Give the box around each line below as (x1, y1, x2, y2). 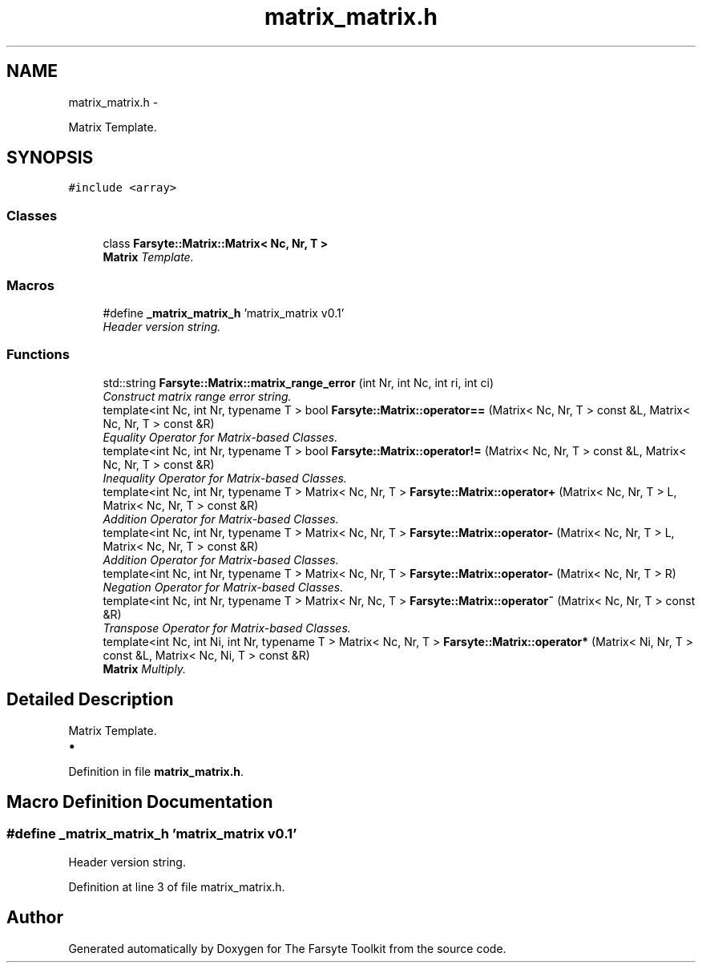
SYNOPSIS (6, 147, 94, 168)
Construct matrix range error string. (103, 389, 292, 403)
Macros (6, 277, 54, 293)
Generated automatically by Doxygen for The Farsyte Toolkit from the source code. (68, 941, 506, 955)
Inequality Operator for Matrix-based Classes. (103, 470, 347, 485)
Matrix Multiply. (103, 661, 187, 676)
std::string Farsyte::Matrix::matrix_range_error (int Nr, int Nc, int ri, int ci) (103, 375, 494, 390)
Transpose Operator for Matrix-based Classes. (103, 620, 351, 635)
